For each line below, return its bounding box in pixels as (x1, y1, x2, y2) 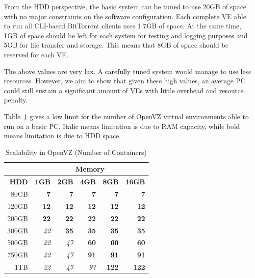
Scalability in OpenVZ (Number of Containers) (5, 147, 147, 157)
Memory (75, 164, 104, 174)
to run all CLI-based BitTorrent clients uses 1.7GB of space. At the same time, (4, 21, 241, 31)
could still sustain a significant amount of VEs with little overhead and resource (4, 85, 244, 95)
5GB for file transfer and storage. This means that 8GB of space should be (4, 40, 229, 50)
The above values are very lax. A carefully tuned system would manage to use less (4, 66, 251, 76)
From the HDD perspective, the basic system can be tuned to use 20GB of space (4, 1, 247, 11)
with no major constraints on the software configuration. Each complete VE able (4, 11, 246, 21)
